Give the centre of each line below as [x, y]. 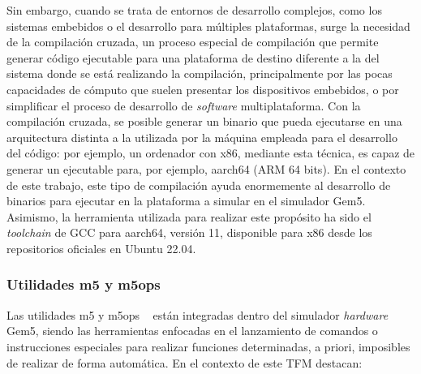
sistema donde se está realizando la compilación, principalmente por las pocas [200, 73]
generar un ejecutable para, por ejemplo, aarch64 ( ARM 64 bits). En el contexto [206, 168]
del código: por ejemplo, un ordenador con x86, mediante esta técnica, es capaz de [211, 153]
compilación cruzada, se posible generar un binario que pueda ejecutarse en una [204, 121]
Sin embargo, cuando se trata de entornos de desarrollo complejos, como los [194, 10]
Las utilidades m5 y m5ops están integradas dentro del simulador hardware [198, 314]
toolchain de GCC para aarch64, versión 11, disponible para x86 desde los [189, 232]
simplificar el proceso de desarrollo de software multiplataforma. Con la [184, 105]
